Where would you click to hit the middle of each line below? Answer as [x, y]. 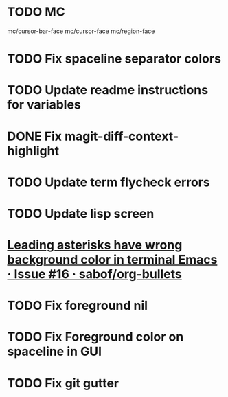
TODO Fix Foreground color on [95, 337]
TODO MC [36, 12]
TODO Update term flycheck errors [109, 182]
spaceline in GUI [54, 352]
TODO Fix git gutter [63, 383]
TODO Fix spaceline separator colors [114, 59]
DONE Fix [35, 136]
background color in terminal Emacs [112, 260]
